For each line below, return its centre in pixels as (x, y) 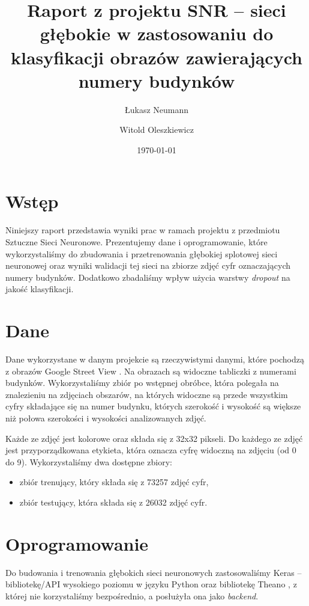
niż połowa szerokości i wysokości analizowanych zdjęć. (106, 418)
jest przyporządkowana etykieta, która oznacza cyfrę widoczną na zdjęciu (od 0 (151, 450)
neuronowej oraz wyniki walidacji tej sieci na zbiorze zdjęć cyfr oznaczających (148, 265)
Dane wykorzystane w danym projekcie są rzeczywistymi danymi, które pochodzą (155, 359)
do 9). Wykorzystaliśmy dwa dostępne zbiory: (89, 461)
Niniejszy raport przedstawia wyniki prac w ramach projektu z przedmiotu (143, 230)
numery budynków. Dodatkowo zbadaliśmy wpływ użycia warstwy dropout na (148, 277)
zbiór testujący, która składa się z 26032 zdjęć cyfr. (113, 502)
